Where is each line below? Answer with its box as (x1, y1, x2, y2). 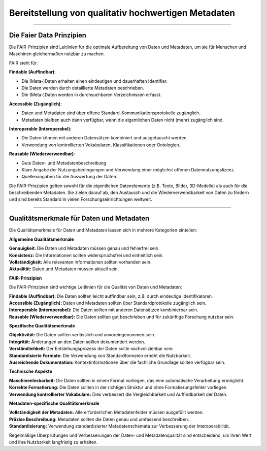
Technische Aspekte (9, 368, 53, 374)
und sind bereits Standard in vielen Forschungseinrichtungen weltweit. (9, 196, 152, 202)
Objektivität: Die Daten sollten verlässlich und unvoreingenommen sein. (9, 332, 156, 338)
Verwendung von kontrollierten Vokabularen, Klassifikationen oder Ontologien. (21, 142, 181, 148)
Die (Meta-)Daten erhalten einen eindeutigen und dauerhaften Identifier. (21, 78, 167, 84)
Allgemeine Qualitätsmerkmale (9, 236, 74, 242)
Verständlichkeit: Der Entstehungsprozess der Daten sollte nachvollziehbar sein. (9, 346, 174, 352)
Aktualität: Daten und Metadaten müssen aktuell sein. (9, 266, 119, 272)
